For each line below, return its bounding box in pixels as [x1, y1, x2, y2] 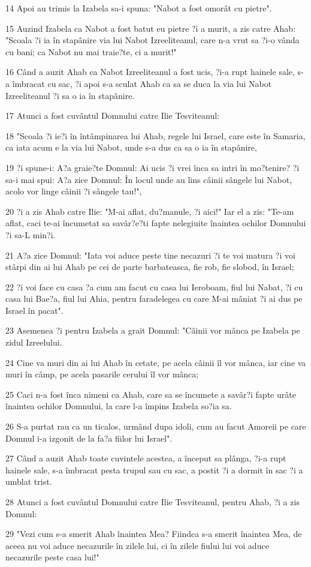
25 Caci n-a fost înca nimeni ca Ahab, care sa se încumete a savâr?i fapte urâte [5, 388, 296, 400]
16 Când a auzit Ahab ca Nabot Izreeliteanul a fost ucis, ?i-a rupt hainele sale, [5, 65, 295, 78]
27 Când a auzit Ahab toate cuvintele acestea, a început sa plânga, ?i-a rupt [5, 452, 286, 464]
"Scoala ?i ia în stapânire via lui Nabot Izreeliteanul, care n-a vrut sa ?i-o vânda [5, 34, 300, 46]
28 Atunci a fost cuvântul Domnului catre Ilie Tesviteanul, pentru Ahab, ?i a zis [5, 496, 300, 508]
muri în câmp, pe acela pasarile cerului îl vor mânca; [5, 368, 199, 380]
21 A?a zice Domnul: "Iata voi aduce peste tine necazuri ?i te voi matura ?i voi [5, 248, 295, 261]
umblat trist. [5, 475, 52, 488]
